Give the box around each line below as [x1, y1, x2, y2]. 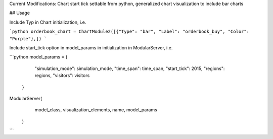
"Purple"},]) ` [9, 36, 48, 41]
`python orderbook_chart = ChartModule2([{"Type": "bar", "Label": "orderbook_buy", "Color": [9, 29, 250, 35]
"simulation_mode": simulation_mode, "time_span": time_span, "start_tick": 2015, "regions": [34, 65, 225, 72]
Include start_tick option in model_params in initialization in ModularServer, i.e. [9, 44, 173, 50]
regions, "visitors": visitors [34, 73, 90, 79]
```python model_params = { [9, 54, 68, 60]
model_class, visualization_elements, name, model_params [34, 107, 158, 113]
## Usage [9, 10, 30, 16]
